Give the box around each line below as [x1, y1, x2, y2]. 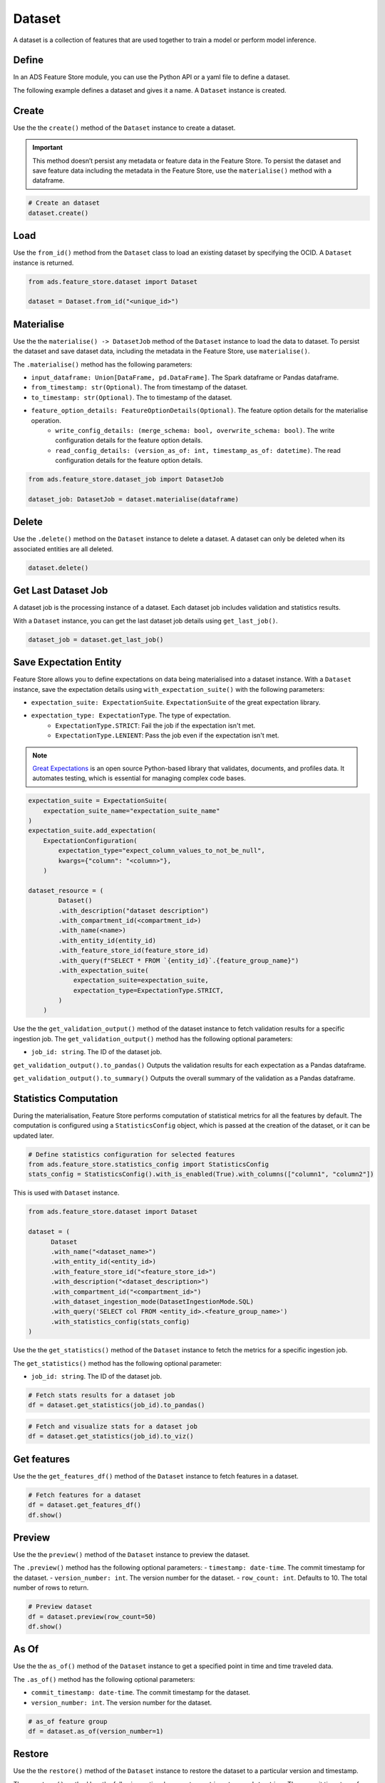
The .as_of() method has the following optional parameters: [13, 1675, 195, 1683]
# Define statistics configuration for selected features [28, 1150, 235, 1158]
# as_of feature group [28, 1717, 108, 1725]
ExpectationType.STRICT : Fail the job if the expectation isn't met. [55, 721, 256, 730]
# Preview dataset [28, 1603, 93, 1611]
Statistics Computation [13, 1092, 118, 1105]
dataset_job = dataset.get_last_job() [28, 635, 164, 643]
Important [32, 143, 63, 152]
